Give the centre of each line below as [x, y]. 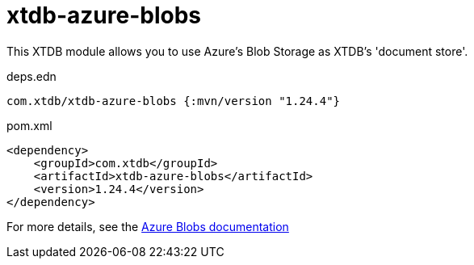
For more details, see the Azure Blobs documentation [148, 226]
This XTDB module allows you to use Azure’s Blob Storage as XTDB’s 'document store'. [237, 51]
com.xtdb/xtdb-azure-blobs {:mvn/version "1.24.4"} [174, 101]
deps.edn [31, 76]
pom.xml [29, 125]
